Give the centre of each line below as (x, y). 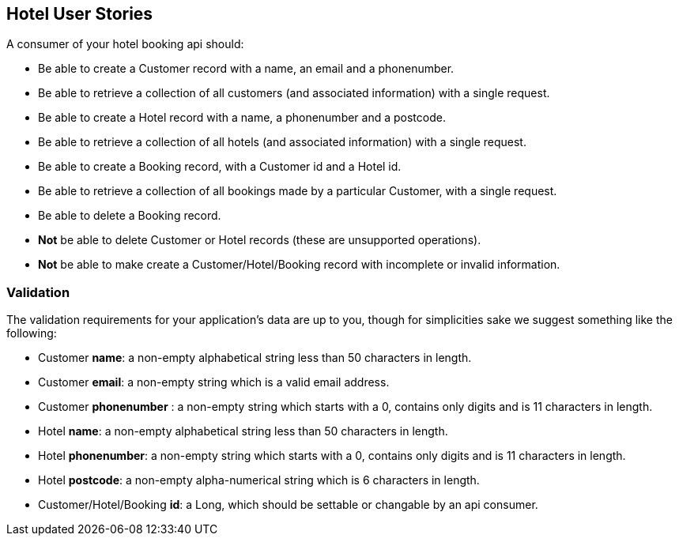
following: (32, 333)
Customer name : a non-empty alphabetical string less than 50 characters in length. (255, 358)
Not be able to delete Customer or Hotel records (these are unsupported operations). (260, 240)
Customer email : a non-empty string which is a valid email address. (214, 382)
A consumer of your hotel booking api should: (125, 44)
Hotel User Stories (80, 14)
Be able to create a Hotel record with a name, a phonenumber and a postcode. (242, 118)
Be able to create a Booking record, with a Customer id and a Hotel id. (220, 167)
